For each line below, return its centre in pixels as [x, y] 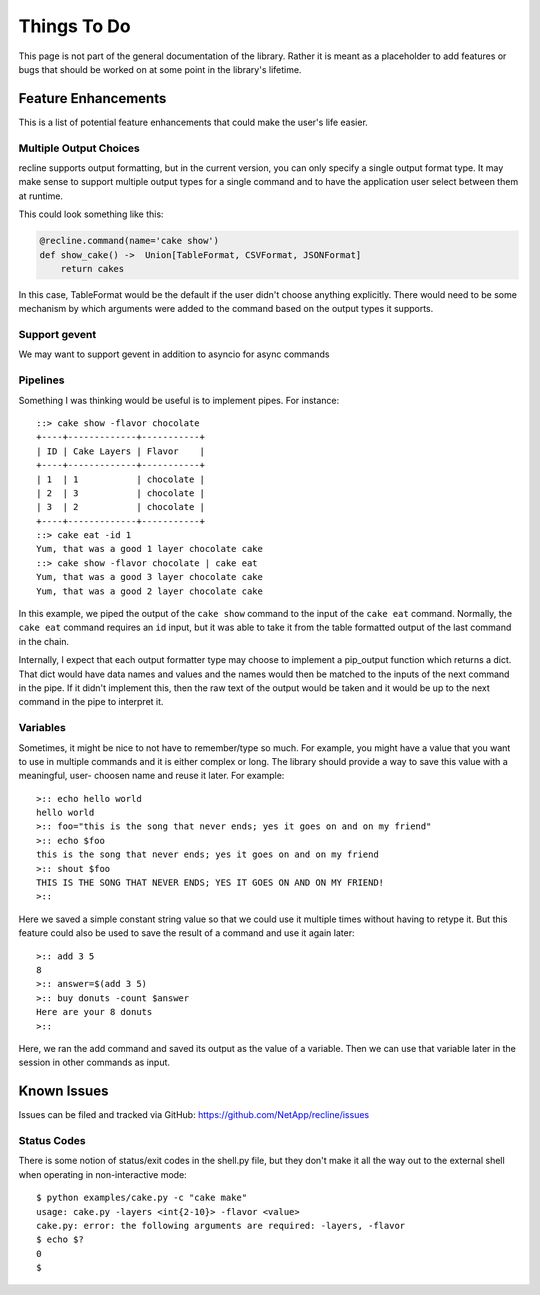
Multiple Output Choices [79, 148]
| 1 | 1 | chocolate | [120, 479]
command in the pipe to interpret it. [91, 702]
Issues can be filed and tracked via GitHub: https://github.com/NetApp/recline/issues [194, 1115]
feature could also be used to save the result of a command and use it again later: [186, 933]
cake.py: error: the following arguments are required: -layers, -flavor [221, 1225]
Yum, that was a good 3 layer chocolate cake [150, 577]
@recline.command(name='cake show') [129, 241]
